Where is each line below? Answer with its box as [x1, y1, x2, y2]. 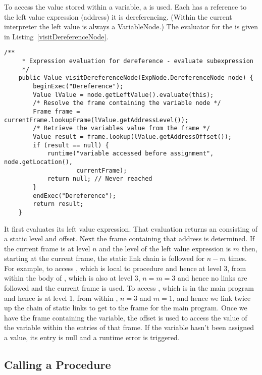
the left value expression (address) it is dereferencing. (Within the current [4, 11, 232, 22]
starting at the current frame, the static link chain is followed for [4, 253, 205, 263]
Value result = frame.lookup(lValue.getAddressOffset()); [33, 133, 232, 140]
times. [228, 253, 247, 263]
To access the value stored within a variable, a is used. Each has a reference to [4, 2, 247, 12]
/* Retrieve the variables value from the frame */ [33, 125, 211, 132]
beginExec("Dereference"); [33, 83, 124, 90]
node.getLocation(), [4, 158, 73, 166]
